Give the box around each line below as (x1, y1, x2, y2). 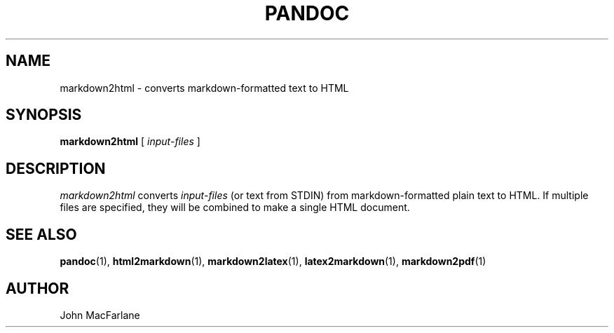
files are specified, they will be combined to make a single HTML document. (60, 201, 410, 214)
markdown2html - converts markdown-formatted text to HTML (60, 81, 349, 94)
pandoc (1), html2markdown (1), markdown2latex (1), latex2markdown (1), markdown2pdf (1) (60, 255, 486, 268)
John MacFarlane (60, 308, 140, 321)
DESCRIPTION (6, 159, 106, 177)
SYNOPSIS (6, 106, 82, 124)
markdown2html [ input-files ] (60, 135, 200, 148)
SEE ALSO (6, 225, 77, 243)
